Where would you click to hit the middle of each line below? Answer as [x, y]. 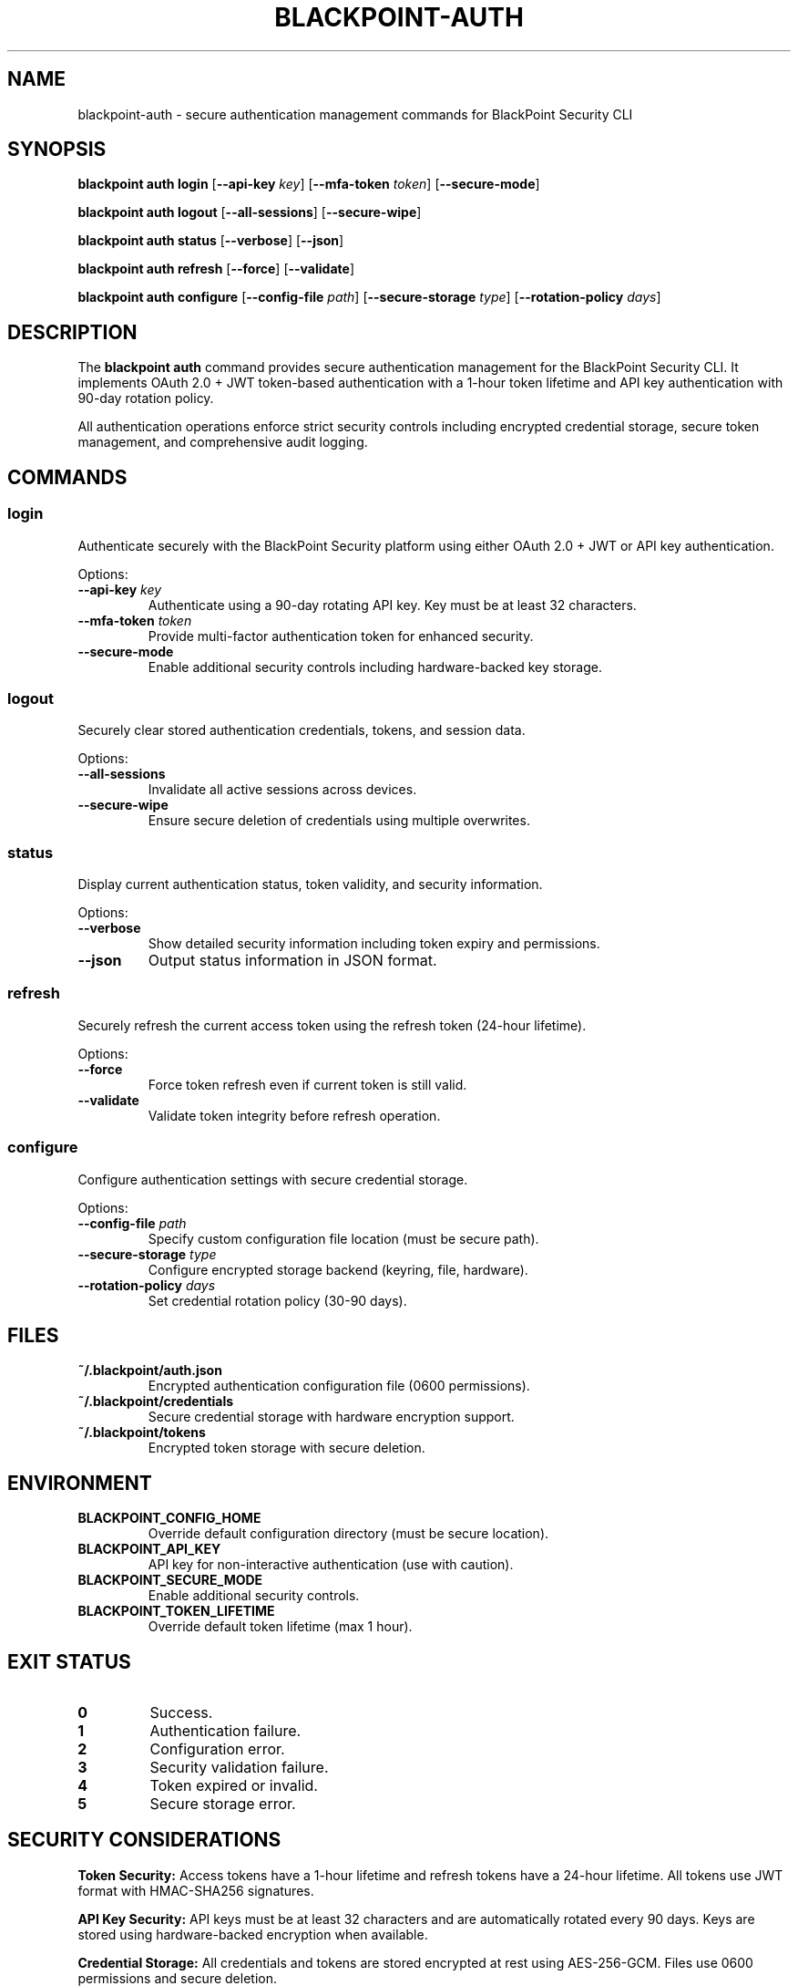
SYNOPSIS [57, 150]
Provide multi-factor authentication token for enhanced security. [341, 636]
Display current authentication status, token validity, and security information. [310, 884]
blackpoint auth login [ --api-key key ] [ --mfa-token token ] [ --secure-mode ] [309, 184]
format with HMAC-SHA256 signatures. [196, 1890]
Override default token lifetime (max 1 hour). [280, 1627]
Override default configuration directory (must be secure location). [348, 1534]
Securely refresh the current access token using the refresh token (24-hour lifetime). [332, 1025]
